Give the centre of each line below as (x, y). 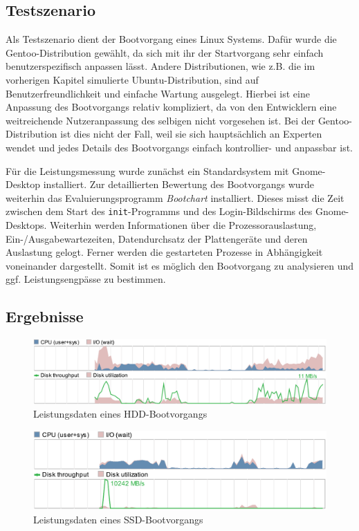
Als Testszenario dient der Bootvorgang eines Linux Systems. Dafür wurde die (171, 39)
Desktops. (26, 224)
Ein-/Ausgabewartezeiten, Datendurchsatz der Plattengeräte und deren (157, 238)
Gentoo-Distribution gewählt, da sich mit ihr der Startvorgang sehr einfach (165, 52)
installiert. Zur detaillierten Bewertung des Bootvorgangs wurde (179, 184)
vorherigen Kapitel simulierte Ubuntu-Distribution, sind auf (132, 79)
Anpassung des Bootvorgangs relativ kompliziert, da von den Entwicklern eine (171, 107)
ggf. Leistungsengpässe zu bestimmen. (86, 279)
